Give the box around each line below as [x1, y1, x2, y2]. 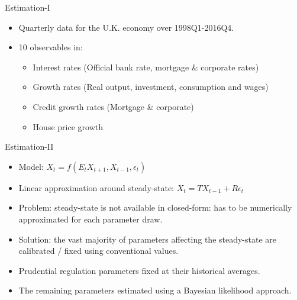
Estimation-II [5, 140, 54, 153]
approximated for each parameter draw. [18, 212, 163, 225]
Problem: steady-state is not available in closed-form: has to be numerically [18, 201, 292, 214]
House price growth [33, 120, 103, 133]
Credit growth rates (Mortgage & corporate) [33, 100, 194, 112]
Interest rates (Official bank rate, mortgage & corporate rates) [33, 60, 259, 73]
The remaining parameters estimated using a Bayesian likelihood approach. [18, 284, 292, 296]
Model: [18, 160, 44, 172]
